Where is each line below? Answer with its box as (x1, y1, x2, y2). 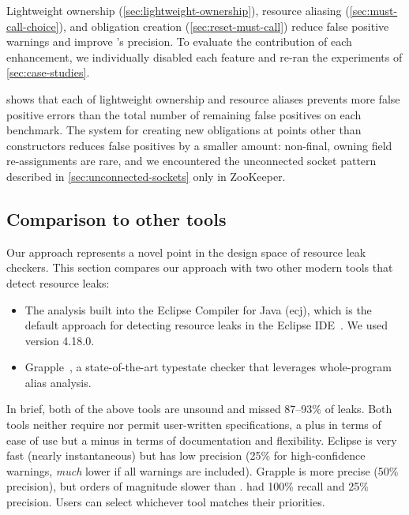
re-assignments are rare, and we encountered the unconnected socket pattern (6, 152, 377, 169)
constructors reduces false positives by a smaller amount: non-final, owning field (6, 137, 392, 153)
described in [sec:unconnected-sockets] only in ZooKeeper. (6, 167, 286, 184)
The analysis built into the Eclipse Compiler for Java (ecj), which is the (24, 301, 372, 318)
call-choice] (6, 17, 59, 34)
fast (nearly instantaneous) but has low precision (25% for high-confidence (6, 447, 366, 464)
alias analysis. (24, 374, 92, 390)
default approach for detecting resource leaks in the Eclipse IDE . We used (24, 317, 388, 333)
